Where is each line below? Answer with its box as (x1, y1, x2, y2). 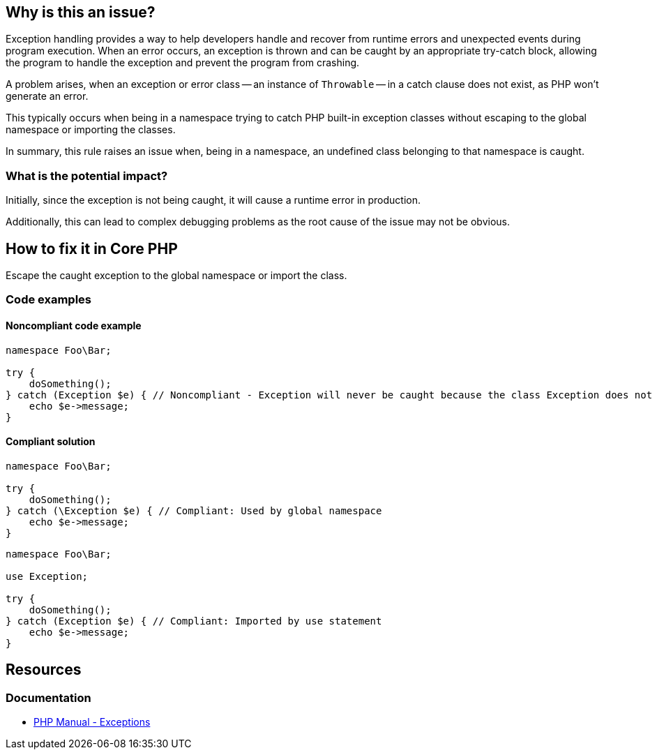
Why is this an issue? (6, 3, 156, 21)
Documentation (6, 690, 91, 705)
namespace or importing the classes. (6, 124, 176, 136)
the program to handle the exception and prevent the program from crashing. (6, 57, 360, 69)
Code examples (6, 292, 92, 307)
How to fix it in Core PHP (6, 239, 178, 257)
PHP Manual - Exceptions (33, 716, 151, 728)
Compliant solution (6, 435, 96, 448)
